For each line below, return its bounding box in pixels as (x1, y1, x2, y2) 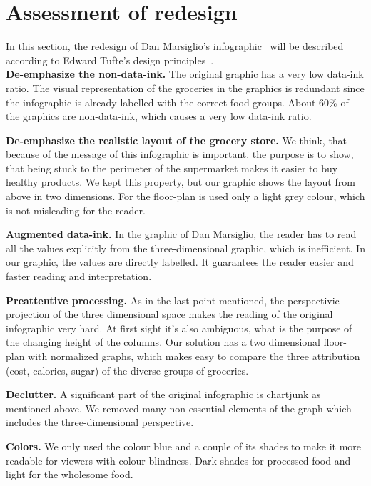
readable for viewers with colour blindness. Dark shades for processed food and (6, 452, 351, 467)
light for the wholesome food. (6, 467, 133, 482)
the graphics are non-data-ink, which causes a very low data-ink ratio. (6, 109, 312, 124)
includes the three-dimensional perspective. (6, 415, 194, 430)
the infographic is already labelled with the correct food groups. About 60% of (6, 94, 349, 109)
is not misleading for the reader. (6, 202, 146, 217)
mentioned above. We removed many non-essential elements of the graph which (6, 400, 352, 415)
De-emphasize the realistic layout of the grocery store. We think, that (6, 132, 347, 147)
